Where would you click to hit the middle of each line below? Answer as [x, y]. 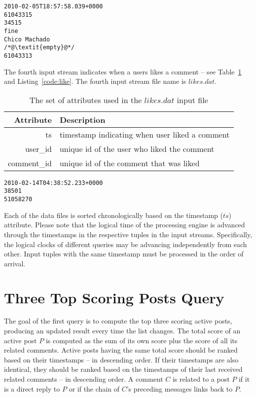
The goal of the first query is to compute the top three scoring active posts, [118, 321]
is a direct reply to [32, 388]
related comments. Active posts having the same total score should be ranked [121, 350]
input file [192, 100]
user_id [38, 148]
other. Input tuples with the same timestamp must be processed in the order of [124, 254]
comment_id [30, 163]
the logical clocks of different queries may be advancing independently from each [126, 244]
